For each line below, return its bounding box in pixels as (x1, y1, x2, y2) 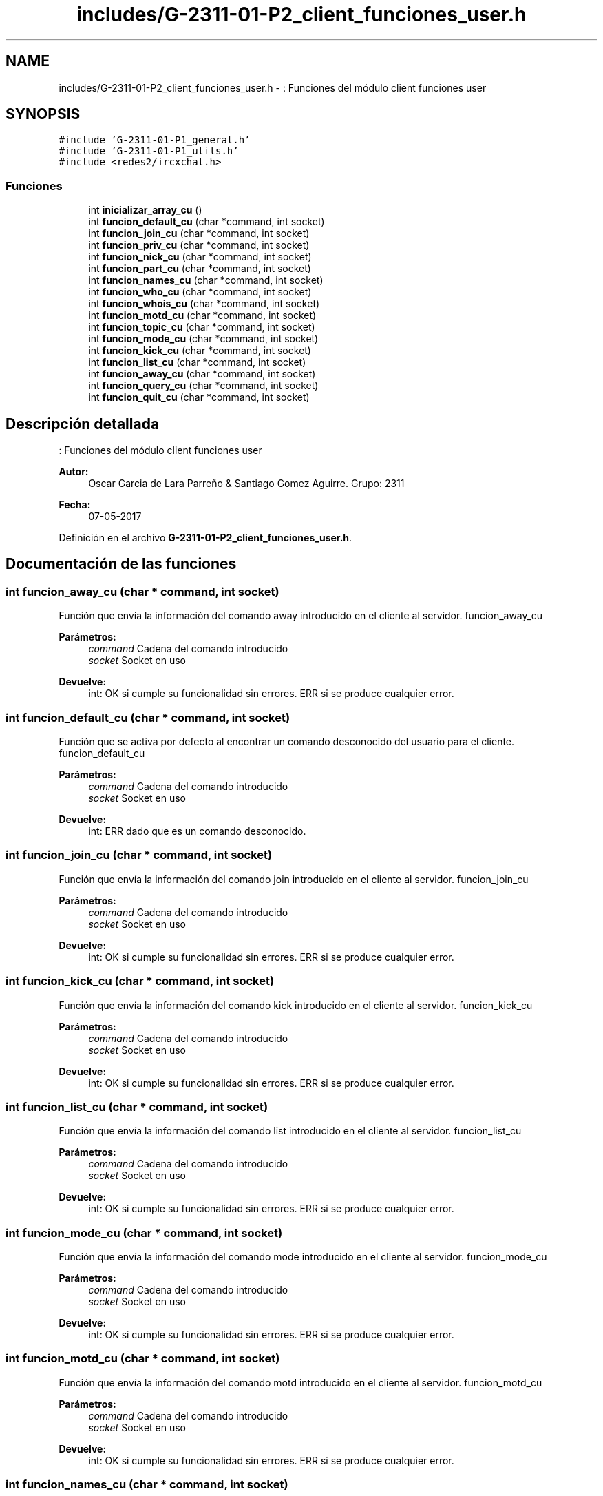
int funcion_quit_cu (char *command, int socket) (88, 391, 310, 404)
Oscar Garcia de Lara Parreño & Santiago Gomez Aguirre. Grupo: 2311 (88, 477, 405, 490)
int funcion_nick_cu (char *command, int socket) (88, 251, 312, 263)
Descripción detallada (6, 415, 160, 433)
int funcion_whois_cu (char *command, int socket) (88, 298, 320, 310)
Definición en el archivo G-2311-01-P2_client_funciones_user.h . (59, 532, 352, 544)
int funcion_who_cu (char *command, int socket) (88, 286, 312, 298)
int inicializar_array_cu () (88, 204, 202, 216)
